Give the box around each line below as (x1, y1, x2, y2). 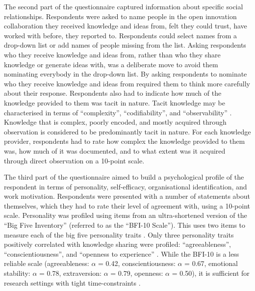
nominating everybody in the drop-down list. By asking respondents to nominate (4, 69, 247, 79)
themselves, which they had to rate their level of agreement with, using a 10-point (4, 200, 250, 211)
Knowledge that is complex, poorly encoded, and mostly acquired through (4, 117, 227, 127)
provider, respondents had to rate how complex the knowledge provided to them (4, 136, 245, 146)
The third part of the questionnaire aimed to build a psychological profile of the (4, 172, 244, 182)
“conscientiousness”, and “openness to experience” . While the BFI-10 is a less (4, 248, 239, 259)
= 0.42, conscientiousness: (98, 258, 176, 268)
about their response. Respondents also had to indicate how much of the (4, 88, 222, 98)
